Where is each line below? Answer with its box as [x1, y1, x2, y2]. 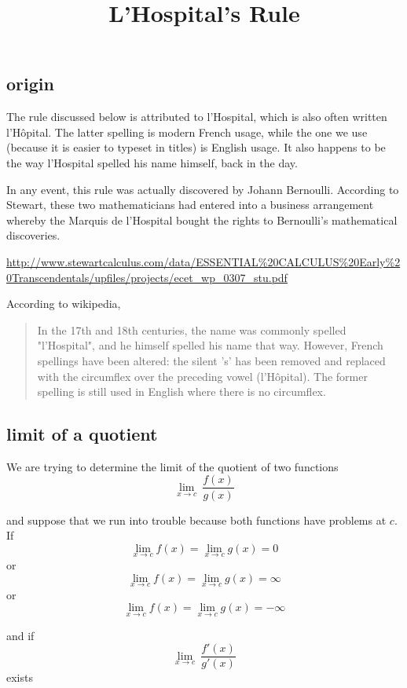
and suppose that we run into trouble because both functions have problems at [6, 511, 387, 528]
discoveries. [6, 227, 60, 243]
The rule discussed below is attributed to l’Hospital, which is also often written [6, 108, 387, 125]
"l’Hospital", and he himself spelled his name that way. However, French [37, 337, 383, 353]
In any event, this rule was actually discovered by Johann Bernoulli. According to [6, 181, 399, 197]
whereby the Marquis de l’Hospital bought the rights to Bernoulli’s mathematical [6, 211, 398, 228]
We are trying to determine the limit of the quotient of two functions [6, 458, 339, 474]
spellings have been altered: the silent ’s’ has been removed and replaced [37, 352, 386, 368]
